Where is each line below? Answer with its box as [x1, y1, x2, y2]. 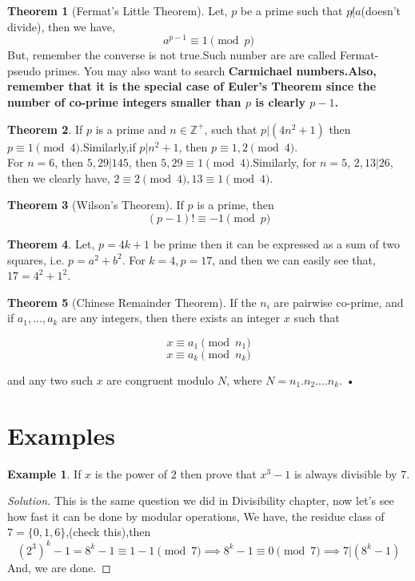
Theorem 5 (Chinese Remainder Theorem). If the [7, 293, 257, 310]
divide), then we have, [7, 18, 115, 34]
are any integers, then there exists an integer [62, 309, 281, 326]
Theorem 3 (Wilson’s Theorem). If [7, 196, 184, 213]
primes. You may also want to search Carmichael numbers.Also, [44, 62, 377, 79]
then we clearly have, [7, 169, 110, 186]
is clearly [255, 94, 305, 111]
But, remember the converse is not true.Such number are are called [7, 46, 337, 63]
